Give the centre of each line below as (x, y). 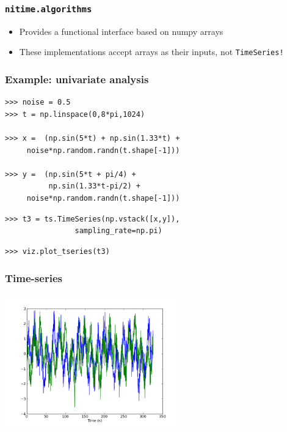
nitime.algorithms (49, 9)
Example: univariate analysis (77, 79)
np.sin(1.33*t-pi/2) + (94, 186)
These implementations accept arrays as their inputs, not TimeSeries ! (151, 52)
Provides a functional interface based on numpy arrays (121, 31)
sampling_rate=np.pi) (118, 231)
